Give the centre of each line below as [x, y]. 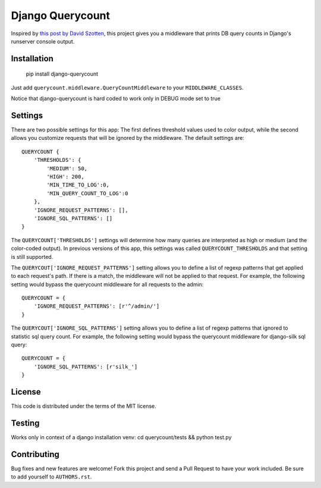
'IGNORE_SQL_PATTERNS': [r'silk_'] [86, 367]
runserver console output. [43, 41]
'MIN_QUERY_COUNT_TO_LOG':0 [87, 193]
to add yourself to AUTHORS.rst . [51, 477]
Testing [25, 423]
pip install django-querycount [62, 74]
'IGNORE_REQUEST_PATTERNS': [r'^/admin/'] [97, 306]
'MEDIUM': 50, [67, 168]
